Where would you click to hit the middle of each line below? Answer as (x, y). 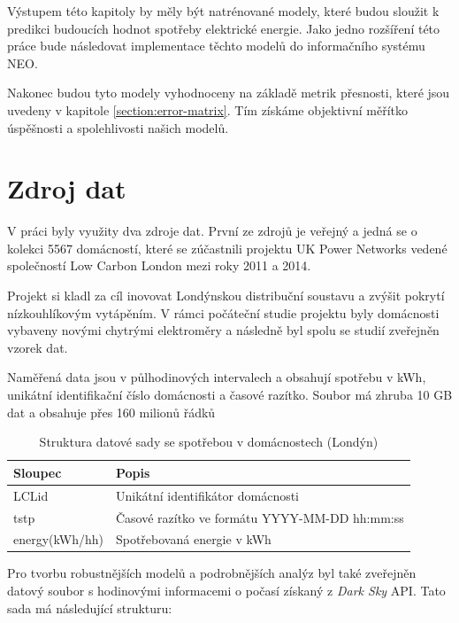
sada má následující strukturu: (90, 607)
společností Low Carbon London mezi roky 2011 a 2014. (159, 265)
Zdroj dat (67, 188)
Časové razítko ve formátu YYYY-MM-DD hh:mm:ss (260, 517)
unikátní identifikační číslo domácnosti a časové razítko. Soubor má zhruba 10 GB (230, 395)
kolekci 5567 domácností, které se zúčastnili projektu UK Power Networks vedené (227, 248)
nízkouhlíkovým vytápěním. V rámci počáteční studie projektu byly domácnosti (223, 312)
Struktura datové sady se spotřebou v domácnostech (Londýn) (209, 442)
